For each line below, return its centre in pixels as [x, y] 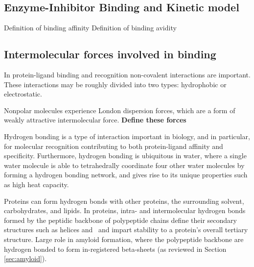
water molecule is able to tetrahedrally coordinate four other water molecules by [124, 165]
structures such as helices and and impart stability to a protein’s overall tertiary [126, 230]
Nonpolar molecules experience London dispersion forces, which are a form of [120, 110]
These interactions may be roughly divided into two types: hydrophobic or [115, 84]
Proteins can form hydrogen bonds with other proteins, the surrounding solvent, [124, 201]
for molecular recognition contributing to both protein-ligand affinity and [114, 146]
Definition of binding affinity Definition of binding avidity [90, 28]
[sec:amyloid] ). [25, 258]
